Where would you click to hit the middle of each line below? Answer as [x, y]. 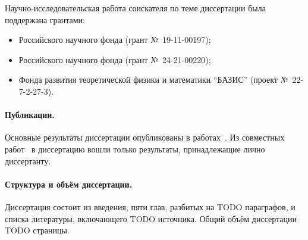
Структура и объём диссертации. [69, 184]
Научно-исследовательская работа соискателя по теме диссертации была [135, 8]
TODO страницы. [37, 230]
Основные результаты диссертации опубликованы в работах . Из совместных [145, 137]
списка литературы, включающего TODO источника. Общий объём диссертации [151, 218]
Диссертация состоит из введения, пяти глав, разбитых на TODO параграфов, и [150, 206]
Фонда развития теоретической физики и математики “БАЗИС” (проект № [153, 80]
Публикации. [30, 115]
